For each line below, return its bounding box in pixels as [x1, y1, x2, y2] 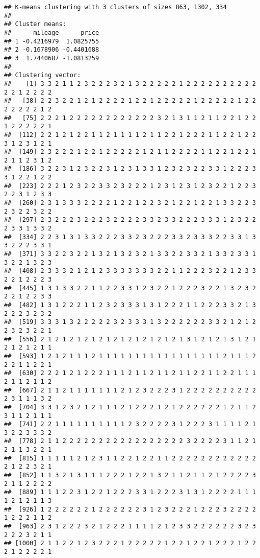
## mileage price [4, 29, 99, 36]
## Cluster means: [4, 20, 66, 28]
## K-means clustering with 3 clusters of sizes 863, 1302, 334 [4, 4, 227, 11]
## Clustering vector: [4, 72, 81, 79]
